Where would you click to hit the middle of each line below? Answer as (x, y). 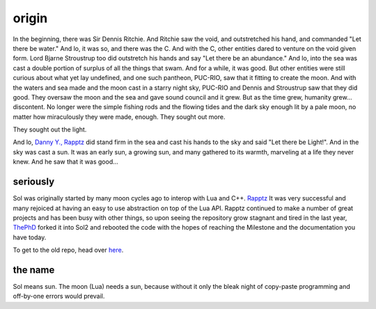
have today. (30, 237)
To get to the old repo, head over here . (68, 250)
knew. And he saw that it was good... (65, 162)
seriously (34, 182)
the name (34, 270)
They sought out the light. (50, 129)
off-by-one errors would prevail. (59, 296)
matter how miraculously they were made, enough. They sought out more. (119, 117)
